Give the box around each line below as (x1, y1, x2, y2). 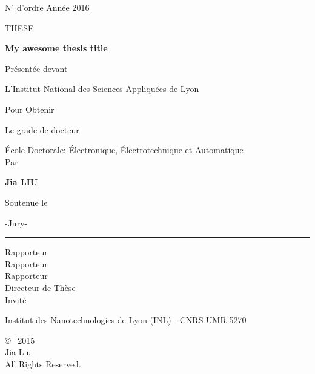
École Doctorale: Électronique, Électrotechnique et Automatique (5, 143, 244, 156)
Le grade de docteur (5, 123, 79, 136)
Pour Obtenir (5, 102, 55, 115)
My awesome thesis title (5, 42, 108, 54)
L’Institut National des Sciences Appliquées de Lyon (5, 82, 199, 95)
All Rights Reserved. (5, 357, 81, 370)
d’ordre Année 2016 (16, 1, 90, 13)
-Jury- (5, 216, 28, 229)
